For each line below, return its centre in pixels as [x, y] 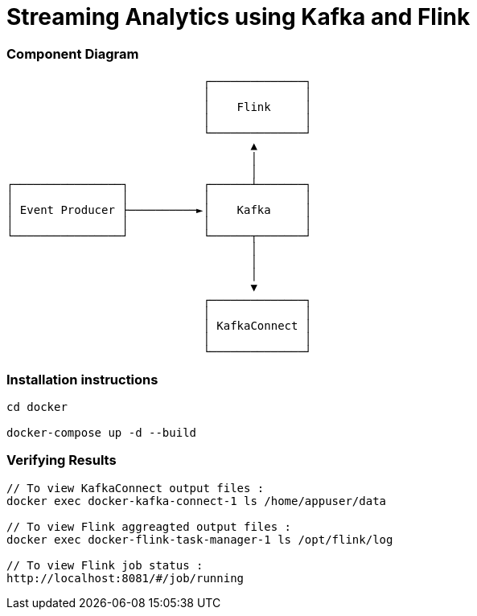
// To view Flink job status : [105, 565]
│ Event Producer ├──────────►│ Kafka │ [159, 210]
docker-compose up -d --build [102, 432]
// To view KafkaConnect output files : [136, 488]
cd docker [37, 407]
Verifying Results [62, 460]
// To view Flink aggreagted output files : [149, 526]
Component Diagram [73, 53]
